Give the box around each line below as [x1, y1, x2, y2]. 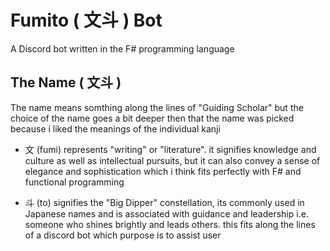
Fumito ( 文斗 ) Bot [10, 9, 163, 32]
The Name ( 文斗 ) [10, 74, 122, 91]
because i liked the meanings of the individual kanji [10, 122, 221, 135]
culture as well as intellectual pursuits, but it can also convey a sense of [24, 154, 321, 166]
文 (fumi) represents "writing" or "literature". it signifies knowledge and [24, 143, 317, 155]
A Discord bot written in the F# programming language [10, 42, 235, 55]
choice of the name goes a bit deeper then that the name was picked [10, 112, 295, 124]
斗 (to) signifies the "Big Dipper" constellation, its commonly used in [24, 196, 305, 208]
